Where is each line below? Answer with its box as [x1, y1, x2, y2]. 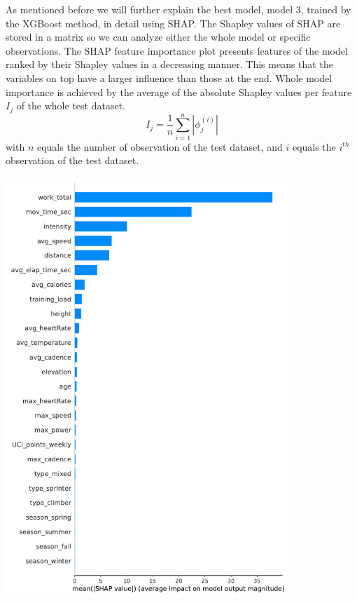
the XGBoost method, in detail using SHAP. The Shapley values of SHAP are [6, 15, 341, 30]
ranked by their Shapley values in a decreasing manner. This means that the [6, 57, 333, 72]
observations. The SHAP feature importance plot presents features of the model [6, 43, 348, 57]
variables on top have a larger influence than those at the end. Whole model [6, 70, 332, 85]
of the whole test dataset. [16, 98, 125, 113]
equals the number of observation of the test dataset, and [36, 139, 283, 154]
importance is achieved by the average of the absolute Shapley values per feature [6, 84, 352, 99]
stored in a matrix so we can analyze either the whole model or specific [6, 29, 311, 44]
